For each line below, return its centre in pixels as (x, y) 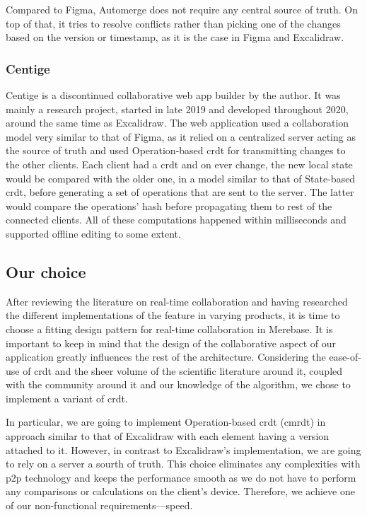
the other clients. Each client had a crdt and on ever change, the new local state (179, 164)
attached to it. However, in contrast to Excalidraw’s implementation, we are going (183, 449)
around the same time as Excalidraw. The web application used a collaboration (177, 123)
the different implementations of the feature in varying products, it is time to (173, 315)
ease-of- (345, 357)
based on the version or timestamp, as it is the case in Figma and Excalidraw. (175, 37)
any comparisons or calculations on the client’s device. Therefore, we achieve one (180, 491)
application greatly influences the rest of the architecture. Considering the (166, 357)
